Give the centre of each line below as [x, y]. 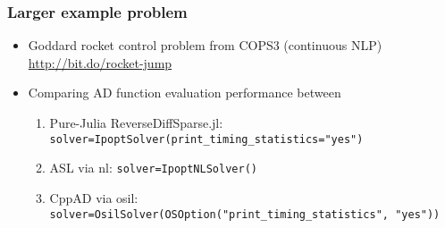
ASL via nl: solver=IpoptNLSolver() [153, 168]
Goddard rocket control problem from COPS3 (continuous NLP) [205, 45]
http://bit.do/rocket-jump [100, 62]
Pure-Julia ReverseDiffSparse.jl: [136, 122]
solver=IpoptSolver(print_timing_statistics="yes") [206, 139]
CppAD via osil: [94, 197]
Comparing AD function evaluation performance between [185, 93]
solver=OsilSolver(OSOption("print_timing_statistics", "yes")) [245, 214]
